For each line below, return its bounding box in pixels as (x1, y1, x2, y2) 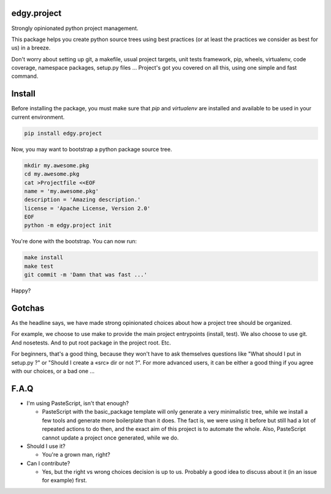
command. (11, 72, 39, 80)
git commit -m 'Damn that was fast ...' (24, 272, 147, 278)
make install (24, 254, 64, 261)
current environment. (11, 113, 65, 121)
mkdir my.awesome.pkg (24, 162, 89, 169)
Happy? (11, 287, 31, 294)
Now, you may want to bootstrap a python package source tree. (11, 145, 172, 153)
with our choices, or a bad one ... (11, 368, 95, 375)
